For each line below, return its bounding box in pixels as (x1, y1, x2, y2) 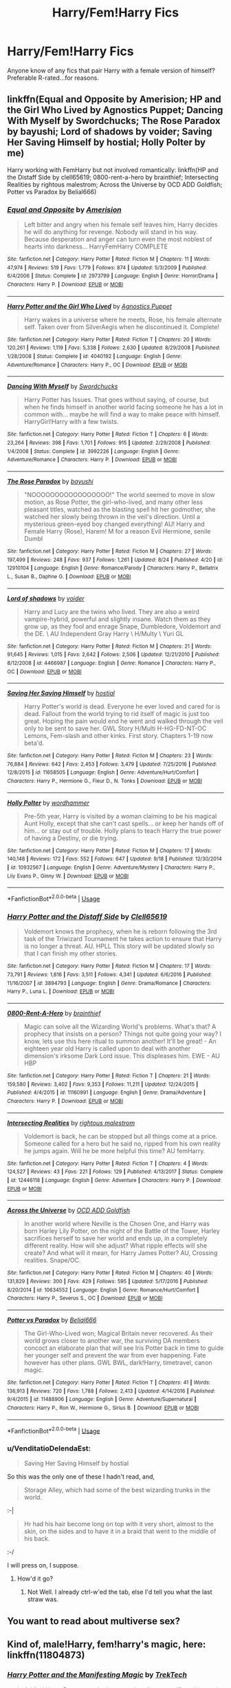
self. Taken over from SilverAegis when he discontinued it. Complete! (23, 322, 220, 331)
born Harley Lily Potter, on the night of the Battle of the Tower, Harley (23, 1227, 220, 1235)
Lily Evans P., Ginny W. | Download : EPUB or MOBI (7, 872, 129, 879)
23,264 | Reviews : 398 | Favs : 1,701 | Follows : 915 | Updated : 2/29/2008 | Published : (7, 439, 211, 446)
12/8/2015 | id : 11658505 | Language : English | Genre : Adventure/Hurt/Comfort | (7, 769, 199, 776)
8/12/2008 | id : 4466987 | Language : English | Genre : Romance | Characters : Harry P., (7, 660, 217, 666)
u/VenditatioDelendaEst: (7, 1444, 91, 1453)
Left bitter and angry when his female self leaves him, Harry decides (23, 220, 218, 229)
